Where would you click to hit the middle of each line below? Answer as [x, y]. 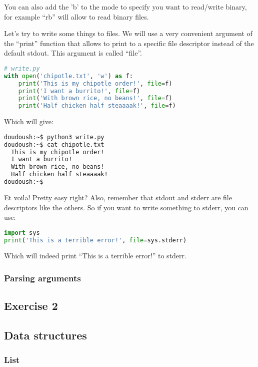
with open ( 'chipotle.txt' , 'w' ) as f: [68, 76]
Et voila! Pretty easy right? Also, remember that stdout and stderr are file [118, 197]
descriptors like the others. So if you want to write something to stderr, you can [126, 207]
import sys [22, 233]
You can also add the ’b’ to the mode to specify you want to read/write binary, [125, 7]
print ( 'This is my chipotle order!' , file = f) [95, 83]
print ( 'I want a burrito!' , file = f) [79, 91]
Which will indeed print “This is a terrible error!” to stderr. [95, 256]
